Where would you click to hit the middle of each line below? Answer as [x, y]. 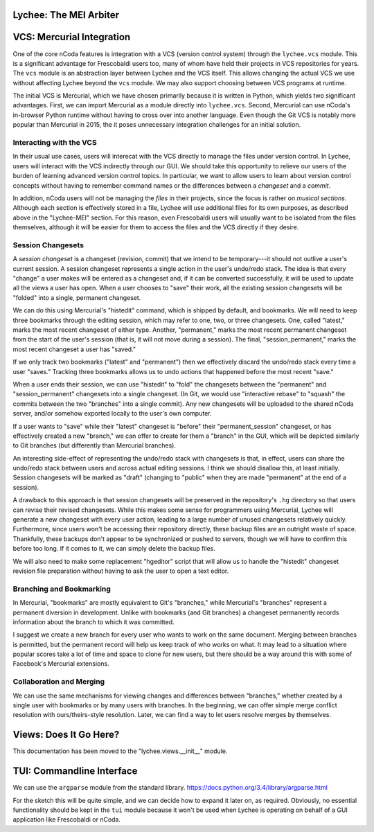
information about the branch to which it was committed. [93, 622]
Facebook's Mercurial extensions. [61, 664]
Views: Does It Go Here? [66, 735]
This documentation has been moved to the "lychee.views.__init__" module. [120, 751]
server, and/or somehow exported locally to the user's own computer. [112, 414]
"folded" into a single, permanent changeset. [77, 297]
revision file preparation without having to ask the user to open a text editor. [121, 571]
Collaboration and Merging [59, 682]
